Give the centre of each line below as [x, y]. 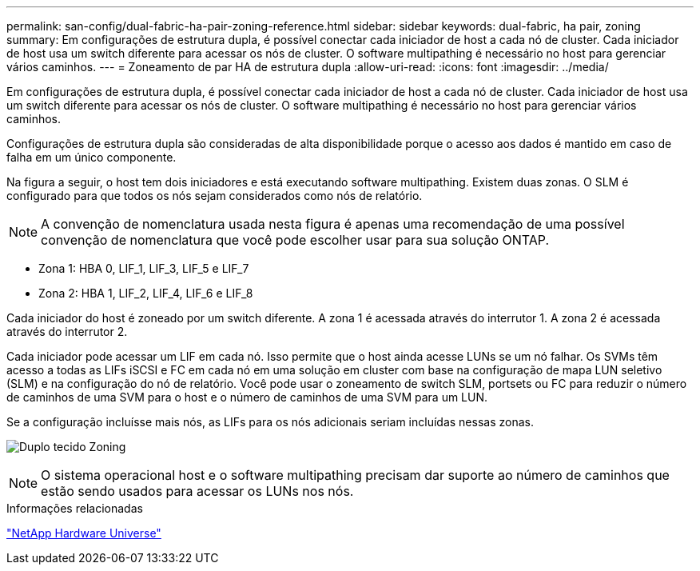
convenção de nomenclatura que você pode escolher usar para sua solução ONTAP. [295, 240]
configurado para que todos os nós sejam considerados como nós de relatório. [215, 196]
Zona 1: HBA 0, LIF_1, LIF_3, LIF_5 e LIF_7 [144, 268]
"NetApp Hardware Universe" [84, 533]
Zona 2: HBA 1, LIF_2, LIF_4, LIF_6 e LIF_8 [146, 293]
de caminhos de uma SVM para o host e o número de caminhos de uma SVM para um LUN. [247, 397]
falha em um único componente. [91, 157]
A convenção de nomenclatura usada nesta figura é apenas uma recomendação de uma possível [333, 224]
